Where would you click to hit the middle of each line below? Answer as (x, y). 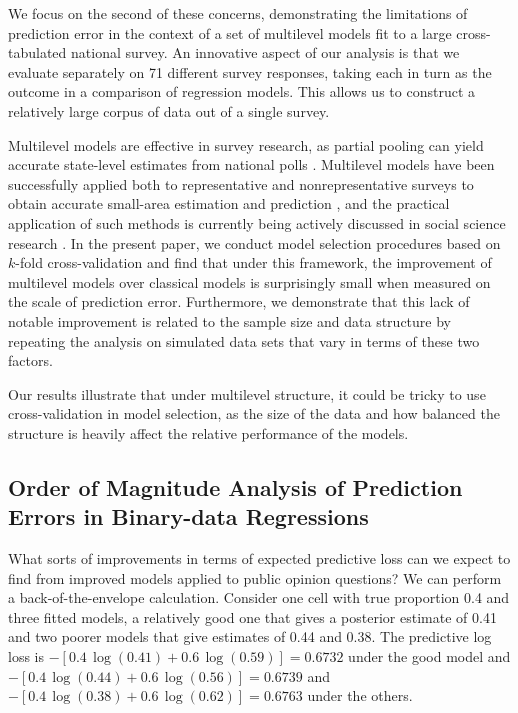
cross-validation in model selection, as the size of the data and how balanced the (254, 413)
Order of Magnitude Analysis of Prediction (235, 486)
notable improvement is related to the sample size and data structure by (229, 320)
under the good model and (429, 656)
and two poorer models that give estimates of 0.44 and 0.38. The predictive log (250, 636)
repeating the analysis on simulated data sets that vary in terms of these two (244, 340)
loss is (26, 656)
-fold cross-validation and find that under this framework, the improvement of (253, 262)
